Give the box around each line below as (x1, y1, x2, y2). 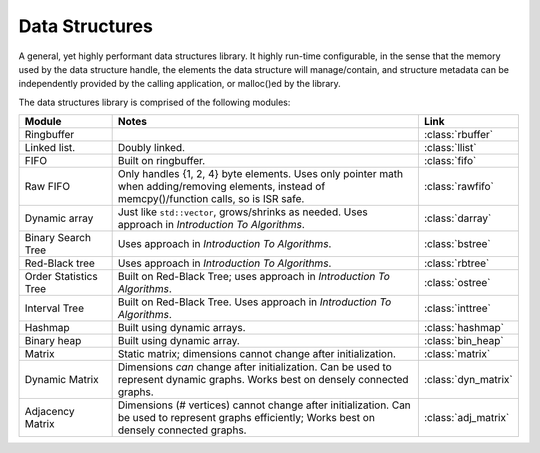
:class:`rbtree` (423, 256, 490, 270)
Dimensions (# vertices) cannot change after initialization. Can (117, 398, 412, 412)
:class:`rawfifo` (423, 180, 495, 194)
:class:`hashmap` (423, 321, 505, 335)
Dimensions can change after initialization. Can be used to (117, 360, 392, 374)
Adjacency (24, 405, 75, 419)
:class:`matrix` (423, 347, 491, 361)
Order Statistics (24, 270, 99, 284)
